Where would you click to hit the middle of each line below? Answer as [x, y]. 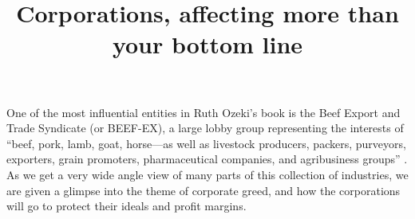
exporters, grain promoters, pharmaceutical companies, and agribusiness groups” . [207, 159]
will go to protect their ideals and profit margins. [126, 206]
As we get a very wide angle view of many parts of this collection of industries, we [207, 174]
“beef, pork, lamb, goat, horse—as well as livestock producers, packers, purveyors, [206, 143]
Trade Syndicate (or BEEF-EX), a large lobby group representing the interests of [205, 128]
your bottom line [207, 44]
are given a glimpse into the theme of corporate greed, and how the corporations [204, 190]
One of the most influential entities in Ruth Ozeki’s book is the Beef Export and [204, 112]
